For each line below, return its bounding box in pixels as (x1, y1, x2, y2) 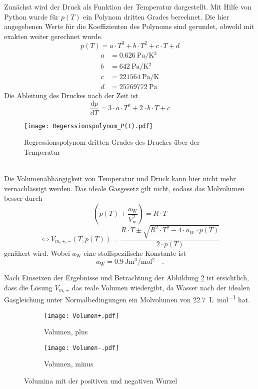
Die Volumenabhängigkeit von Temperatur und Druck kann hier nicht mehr (4, 173, 236, 184)
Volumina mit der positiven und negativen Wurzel (24, 375, 177, 386)
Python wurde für (4, 11, 59, 22)
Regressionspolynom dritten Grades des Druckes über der (24, 137, 200, 147)
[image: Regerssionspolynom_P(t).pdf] (24, 122, 153, 130)
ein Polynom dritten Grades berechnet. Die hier (83, 11, 229, 22)
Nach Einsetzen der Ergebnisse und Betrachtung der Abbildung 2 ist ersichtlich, (4, 272, 249, 283)
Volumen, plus (44, 326, 88, 337)
